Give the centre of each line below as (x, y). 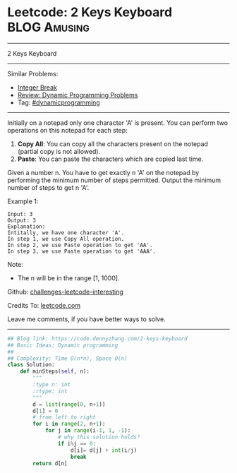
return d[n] (50, 463)
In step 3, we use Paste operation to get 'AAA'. (82, 251)
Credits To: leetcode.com (44, 305)
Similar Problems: (33, 73)
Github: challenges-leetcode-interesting (65, 292)
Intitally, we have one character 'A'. (66, 233)
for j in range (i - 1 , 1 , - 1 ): (88, 431)
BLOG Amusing (48, 27)
